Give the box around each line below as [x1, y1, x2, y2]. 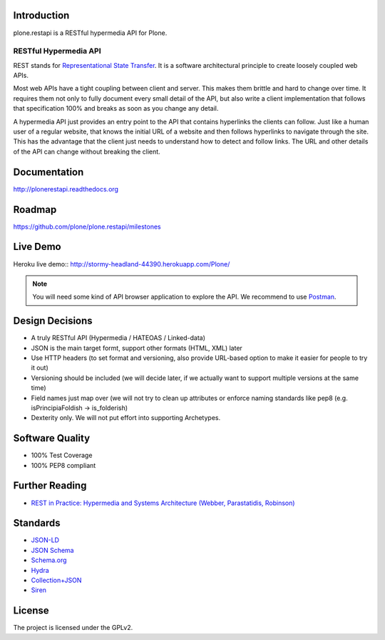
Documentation [13, 166, 84, 178]
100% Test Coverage [31, 451, 93, 460]
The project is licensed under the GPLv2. [13, 624, 133, 632]
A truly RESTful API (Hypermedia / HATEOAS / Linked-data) [31, 334, 206, 342]
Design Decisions [13, 315, 93, 327]
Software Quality [13, 432, 91, 444]
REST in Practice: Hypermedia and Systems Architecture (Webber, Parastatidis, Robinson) [31, 499, 295, 507]
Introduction [13, 9, 70, 21]
